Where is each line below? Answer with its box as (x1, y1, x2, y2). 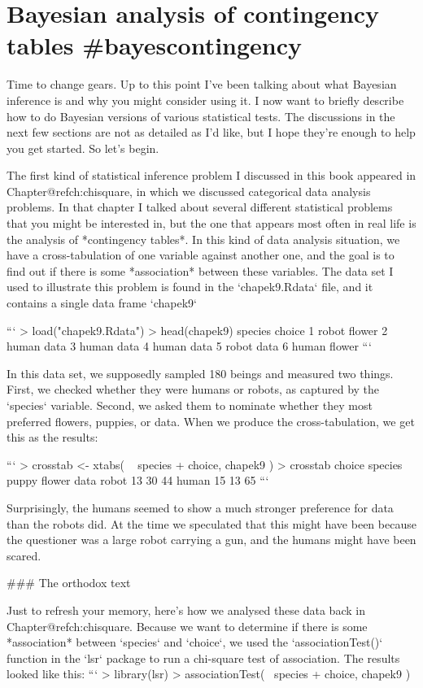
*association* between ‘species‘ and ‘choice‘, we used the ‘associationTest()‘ (7, 634, 383, 651)
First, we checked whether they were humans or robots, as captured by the (7, 381, 380, 398)
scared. (7, 546, 41, 564)
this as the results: (7, 429, 98, 446)
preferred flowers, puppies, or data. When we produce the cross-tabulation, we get (7, 412, 415, 429)
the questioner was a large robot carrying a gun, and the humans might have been (7, 531, 416, 548)
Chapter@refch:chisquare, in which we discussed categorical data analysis (7, 182, 371, 199)
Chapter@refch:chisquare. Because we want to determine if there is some (7, 617, 368, 634)
